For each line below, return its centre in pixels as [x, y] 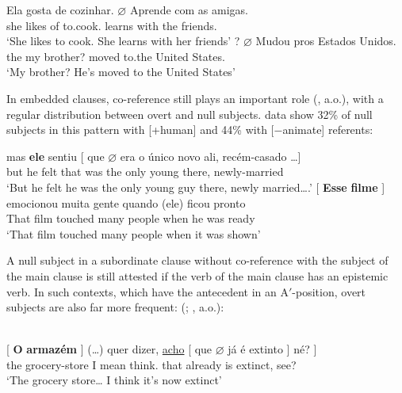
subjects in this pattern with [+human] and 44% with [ [140, 130]
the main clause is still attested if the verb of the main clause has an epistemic [197, 275]
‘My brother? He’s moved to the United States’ [121, 72]
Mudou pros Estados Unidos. [326, 41]
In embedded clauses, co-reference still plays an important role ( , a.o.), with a [195, 98]
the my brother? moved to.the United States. [116, 56]
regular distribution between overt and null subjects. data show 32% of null [190, 114]
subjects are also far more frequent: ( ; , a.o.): [115, 307]
